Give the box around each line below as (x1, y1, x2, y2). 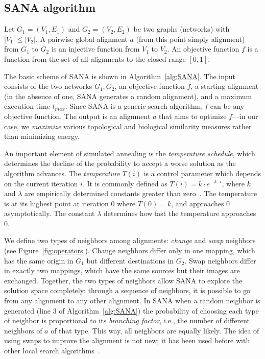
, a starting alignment (190, 81, 259, 91)
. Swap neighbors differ (184, 255, 256, 266)
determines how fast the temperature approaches (103, 208, 256, 219)
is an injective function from (51, 43, 140, 54)
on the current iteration (4, 178, 78, 188)
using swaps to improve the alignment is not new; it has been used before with (4, 335, 250, 346)
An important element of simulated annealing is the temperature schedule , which (4, 148, 255, 158)
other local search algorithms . (4, 345, 100, 356)
